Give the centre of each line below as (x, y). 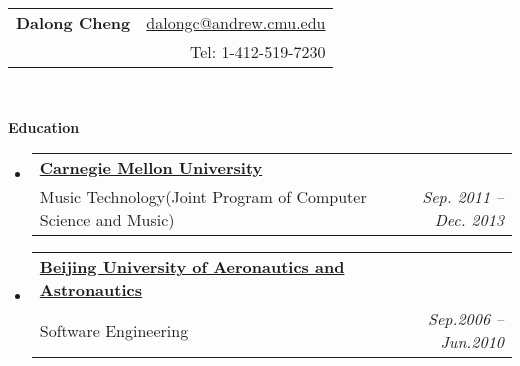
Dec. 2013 (469, 220)
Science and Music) (107, 220)
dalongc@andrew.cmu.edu (236, 22)
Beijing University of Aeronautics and (192, 267)
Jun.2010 (472, 342)
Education (44, 126)
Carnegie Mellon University (151, 168)
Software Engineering (114, 330)
